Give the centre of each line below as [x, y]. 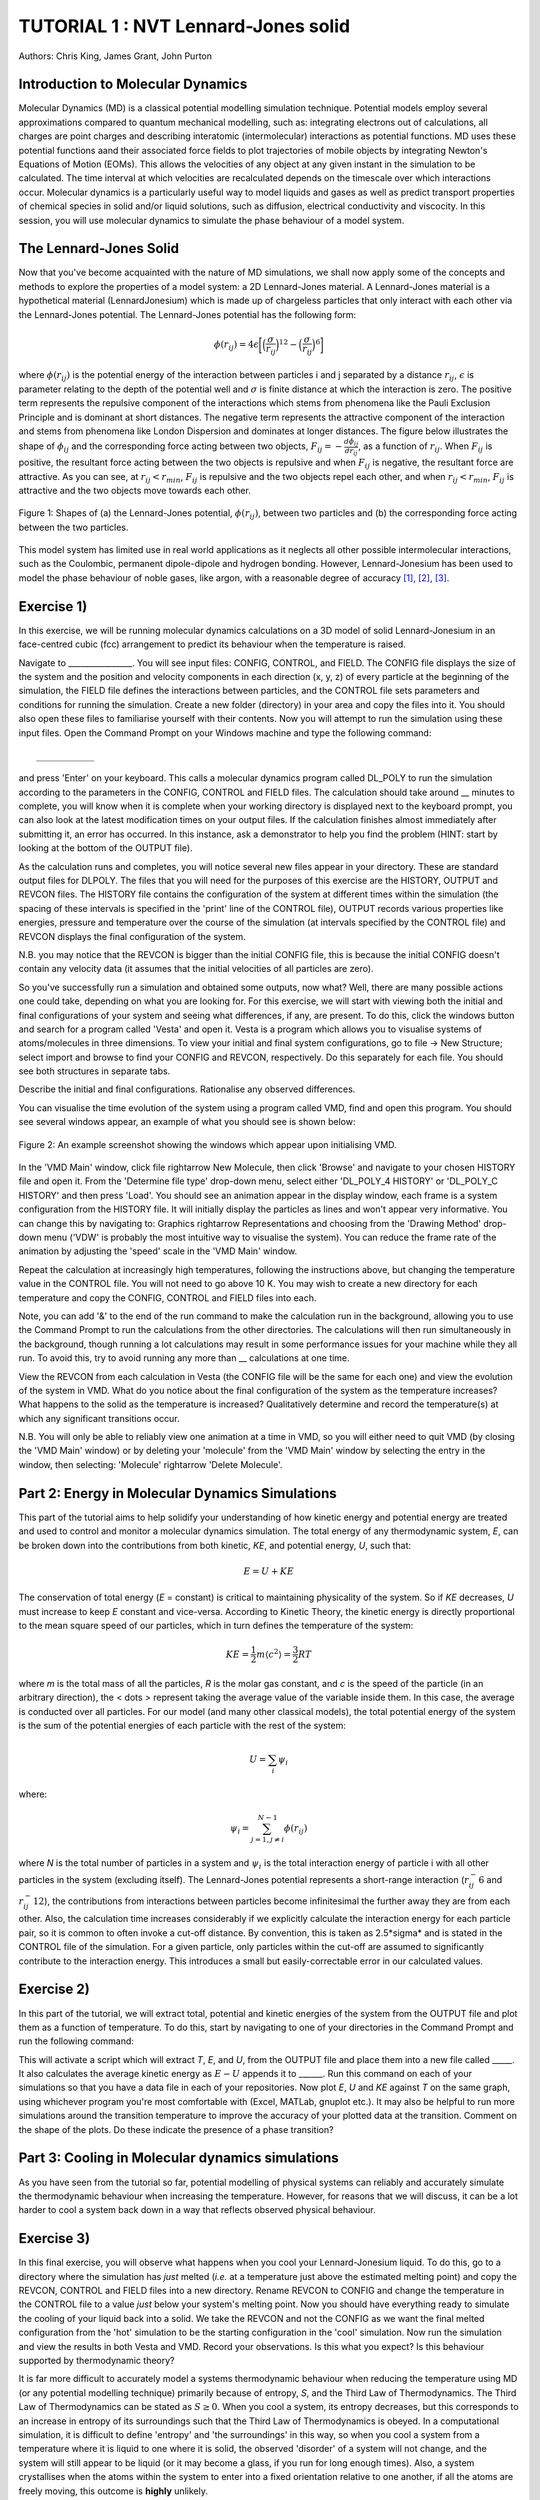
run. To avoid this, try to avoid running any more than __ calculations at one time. [184, 1358]
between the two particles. [73, 527]
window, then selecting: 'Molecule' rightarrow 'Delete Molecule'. [151, 1464]
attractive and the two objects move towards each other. [135, 490]
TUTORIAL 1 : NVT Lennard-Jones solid [184, 26]
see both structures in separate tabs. [94, 1071]
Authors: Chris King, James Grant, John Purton [115, 56]
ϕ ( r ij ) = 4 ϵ [236, 346]
